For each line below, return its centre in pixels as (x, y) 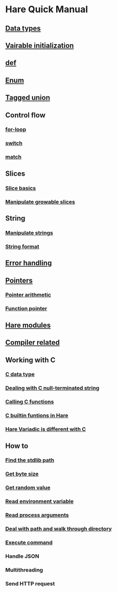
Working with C (30, 360)
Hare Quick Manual (47, 9)
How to (17, 446)
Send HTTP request (30, 583)
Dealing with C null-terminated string (52, 388)
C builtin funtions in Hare (37, 416)
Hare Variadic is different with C (45, 429)
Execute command (29, 542)
